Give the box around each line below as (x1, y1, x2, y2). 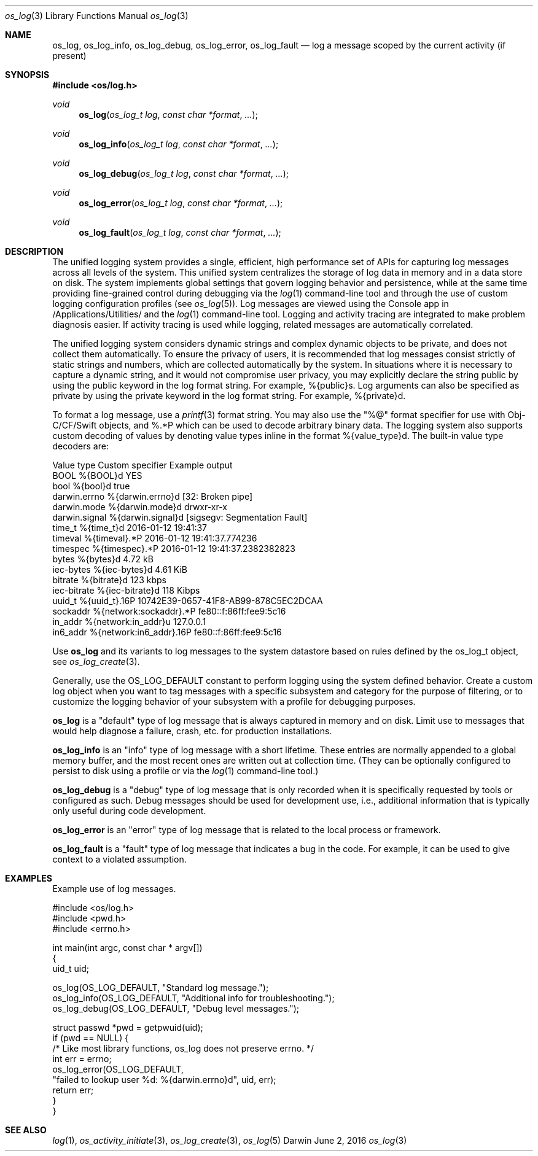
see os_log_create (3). (52, 656, 140, 667)
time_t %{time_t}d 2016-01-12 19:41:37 (52, 522, 208, 533)
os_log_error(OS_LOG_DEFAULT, (52, 1064, 184, 1074)
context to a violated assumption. (52, 854, 187, 864)
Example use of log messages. (52, 883, 176, 894)
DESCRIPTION (5, 246, 64, 257)
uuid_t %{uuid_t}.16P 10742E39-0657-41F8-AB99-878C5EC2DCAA (52, 595, 323, 606)
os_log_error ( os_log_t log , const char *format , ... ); (79, 198, 283, 208)
